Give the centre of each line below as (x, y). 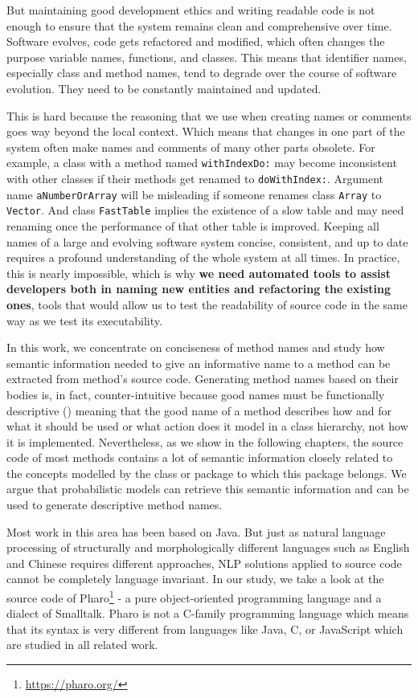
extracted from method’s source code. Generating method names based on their (203, 379)
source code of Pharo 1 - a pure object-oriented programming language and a (194, 596)
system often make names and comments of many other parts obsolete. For (191, 147)
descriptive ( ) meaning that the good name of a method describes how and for (199, 410)
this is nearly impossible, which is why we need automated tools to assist (199, 273)
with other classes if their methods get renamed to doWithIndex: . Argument (195, 178)
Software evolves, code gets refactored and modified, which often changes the (196, 41)
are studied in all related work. (82, 645)
